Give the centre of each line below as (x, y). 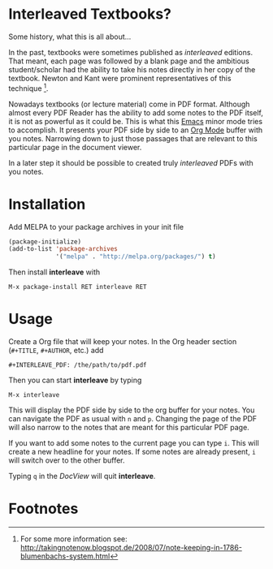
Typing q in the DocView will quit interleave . (82, 476)
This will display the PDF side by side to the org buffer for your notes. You (132, 410)
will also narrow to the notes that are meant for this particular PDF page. (129, 428)
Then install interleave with (54, 272)
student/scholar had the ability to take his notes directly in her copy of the (132, 69)
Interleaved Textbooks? (90, 14)
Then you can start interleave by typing (75, 380)
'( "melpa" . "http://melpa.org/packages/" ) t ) (136, 256)
